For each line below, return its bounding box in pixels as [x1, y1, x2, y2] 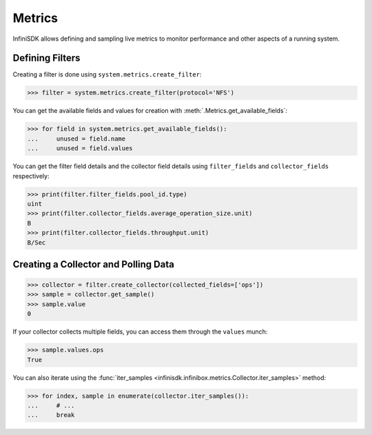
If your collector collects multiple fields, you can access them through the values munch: [12, 327, 268, 336]
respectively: [12, 172, 50, 180]
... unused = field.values [27, 145, 134, 152]
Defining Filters [12, 52, 81, 64]
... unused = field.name [27, 134, 126, 143]
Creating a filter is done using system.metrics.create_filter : [12, 70, 202, 79]
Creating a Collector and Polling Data [12, 259, 175, 270]
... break [27, 411, 75, 419]
